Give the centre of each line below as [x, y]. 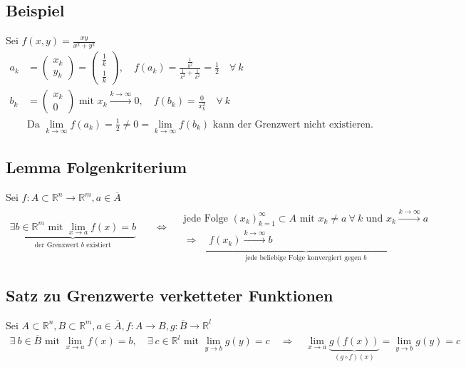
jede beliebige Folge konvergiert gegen [304, 258]
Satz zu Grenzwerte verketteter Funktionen [170, 295]
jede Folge [206, 218]
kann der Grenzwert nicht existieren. [293, 124]
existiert [99, 245]
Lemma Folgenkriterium [97, 167]
